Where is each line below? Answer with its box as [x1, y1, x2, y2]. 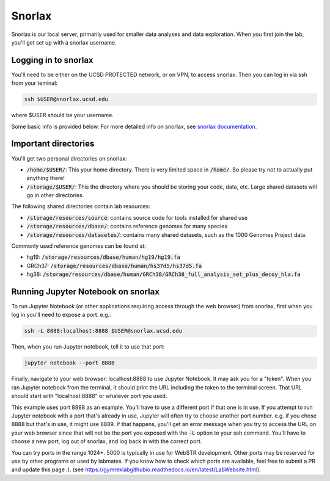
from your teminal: [11, 79, 58, 87]
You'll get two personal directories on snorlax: [11, 154, 128, 162]
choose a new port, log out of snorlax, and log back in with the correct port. [11, 438, 202, 445]
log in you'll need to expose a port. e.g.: [11, 311, 111, 319]
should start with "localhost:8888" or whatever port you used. [11, 392, 167, 400]
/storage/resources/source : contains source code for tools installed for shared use [26, 214, 248, 221]
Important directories [11, 139, 95, 149]
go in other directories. [26, 192, 84, 199]
